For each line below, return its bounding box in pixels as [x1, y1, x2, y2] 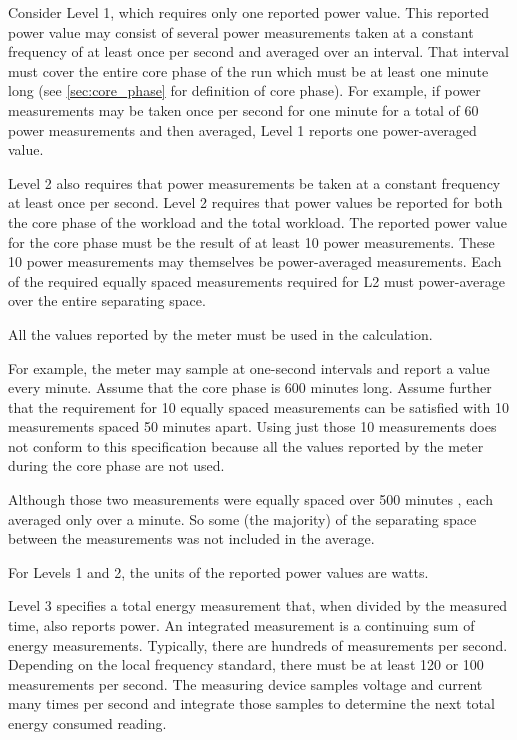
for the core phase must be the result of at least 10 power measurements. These [8, 231, 495, 252]
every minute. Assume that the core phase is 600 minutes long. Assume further [8, 377, 492, 398]
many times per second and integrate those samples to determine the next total [8, 693, 495, 714]
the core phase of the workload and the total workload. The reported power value [8, 211, 507, 232]
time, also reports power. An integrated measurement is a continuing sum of [8, 615, 475, 636]
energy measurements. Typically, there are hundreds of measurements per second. [8, 634, 508, 655]
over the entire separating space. [8, 290, 206, 311]
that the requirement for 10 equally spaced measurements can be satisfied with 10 [8, 396, 510, 417]
